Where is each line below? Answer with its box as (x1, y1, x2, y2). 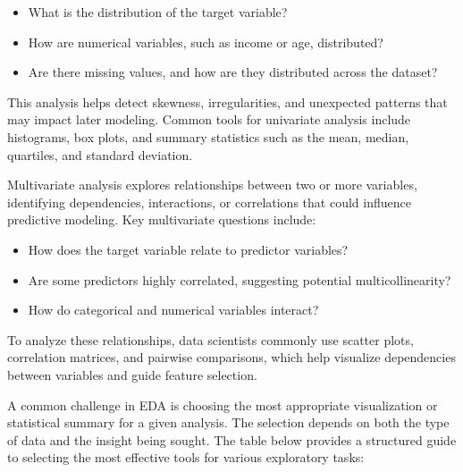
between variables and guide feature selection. (7, 365, 257, 383)
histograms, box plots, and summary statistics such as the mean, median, (7, 127, 409, 146)
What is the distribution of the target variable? (28, 3, 288, 21)
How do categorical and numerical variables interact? (28, 300, 319, 319)
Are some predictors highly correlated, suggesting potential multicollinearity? (28, 270, 451, 289)
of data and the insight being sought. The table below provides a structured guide (7, 430, 457, 449)
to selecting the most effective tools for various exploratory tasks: (7, 448, 365, 467)
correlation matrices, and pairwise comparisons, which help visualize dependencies (7, 348, 456, 367)
